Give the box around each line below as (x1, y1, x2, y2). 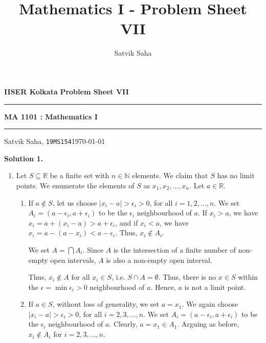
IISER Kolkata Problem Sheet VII (4, 86, 129, 96)
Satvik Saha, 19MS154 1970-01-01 (4, 136, 105, 146)
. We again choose (182, 299, 238, 309)
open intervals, (50, 254, 96, 265)
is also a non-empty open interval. (106, 254, 212, 265)
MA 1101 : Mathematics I (4, 111, 98, 121)
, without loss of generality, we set (52, 299, 159, 309)
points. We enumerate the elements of (16, 180, 135, 190)
